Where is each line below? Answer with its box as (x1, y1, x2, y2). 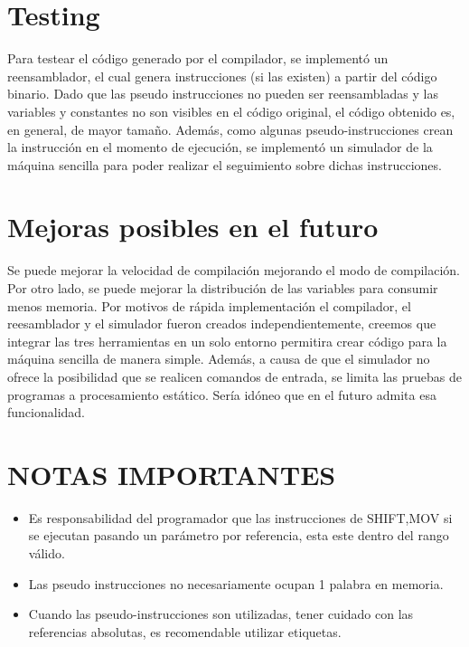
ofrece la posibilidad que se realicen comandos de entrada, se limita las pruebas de (7, 366, 463, 385)
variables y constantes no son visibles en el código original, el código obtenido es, (7, 101, 455, 120)
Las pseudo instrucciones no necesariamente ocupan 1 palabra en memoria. (28, 574, 444, 593)
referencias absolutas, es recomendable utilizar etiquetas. (28, 622, 342, 641)
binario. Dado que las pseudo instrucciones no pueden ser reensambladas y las (7, 84, 438, 103)
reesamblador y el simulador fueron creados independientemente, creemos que (7, 314, 436, 333)
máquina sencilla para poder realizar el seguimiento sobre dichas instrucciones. (7, 155, 442, 174)
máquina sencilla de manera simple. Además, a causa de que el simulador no (7, 349, 430, 368)
